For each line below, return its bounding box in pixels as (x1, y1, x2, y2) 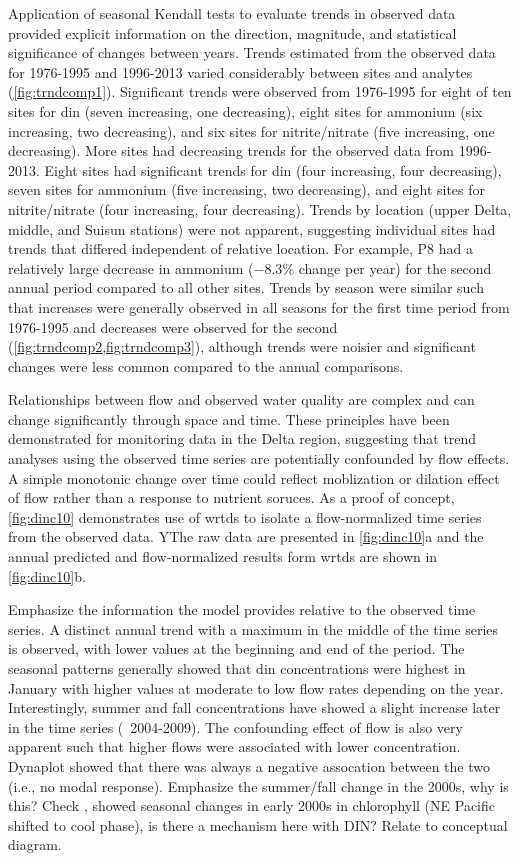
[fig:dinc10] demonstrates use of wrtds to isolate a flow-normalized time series (8, 506, 482, 527)
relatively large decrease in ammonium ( (8, 257, 254, 278)
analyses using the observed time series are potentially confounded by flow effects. (8, 448, 510, 469)
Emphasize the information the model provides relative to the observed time (8, 599, 476, 620)
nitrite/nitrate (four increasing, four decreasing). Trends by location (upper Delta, (8, 198, 512, 219)
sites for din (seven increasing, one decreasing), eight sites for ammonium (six (8, 100, 483, 121)
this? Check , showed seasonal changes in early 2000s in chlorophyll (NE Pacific (8, 795, 496, 816)
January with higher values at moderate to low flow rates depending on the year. (8, 677, 504, 698)
